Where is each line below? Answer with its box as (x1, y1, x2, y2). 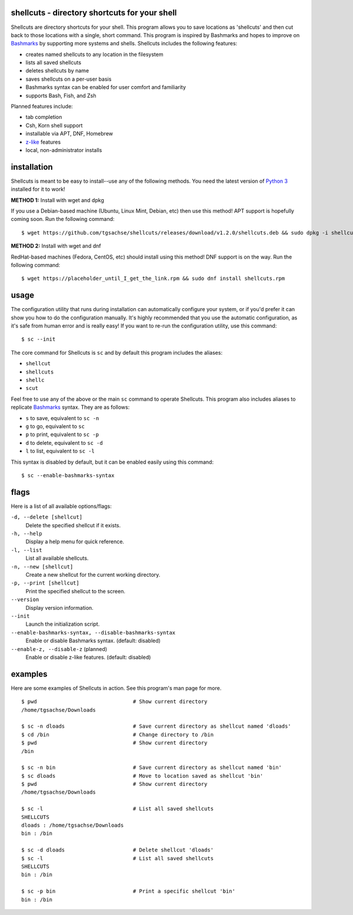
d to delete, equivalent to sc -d (25, 439, 103, 446)
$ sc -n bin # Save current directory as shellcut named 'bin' (21, 764, 282, 771)
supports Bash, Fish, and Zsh (25, 92, 96, 99)
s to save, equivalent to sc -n (25, 414, 99, 421)
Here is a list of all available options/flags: (11, 503, 112, 510)
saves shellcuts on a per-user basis (25, 75, 112, 82)
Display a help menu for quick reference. (25, 538, 125, 545)
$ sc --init (21, 336, 56, 343)
